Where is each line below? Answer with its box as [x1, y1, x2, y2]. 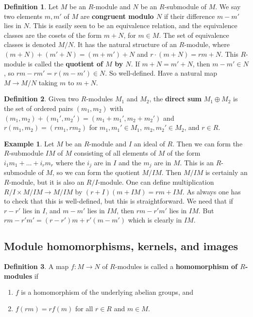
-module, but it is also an [9, 176, 84, 187]
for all [75, 303, 93, 313]
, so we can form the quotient [52, 167, 140, 177]
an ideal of [134, 138, 165, 148]
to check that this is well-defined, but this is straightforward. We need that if [4, 196, 233, 206]
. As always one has [182, 186, 241, 196]
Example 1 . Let [4, 138, 54, 148]
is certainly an [205, 167, 248, 177]
